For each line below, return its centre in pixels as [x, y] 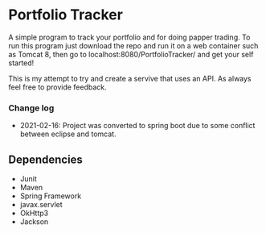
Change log [31, 108]
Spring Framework [51, 196]
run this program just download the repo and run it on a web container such [133, 45]
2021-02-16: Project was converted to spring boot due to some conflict [137, 126]
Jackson [34, 222]
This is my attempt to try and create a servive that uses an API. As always [130, 78]
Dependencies [45, 159]
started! [21, 63]
